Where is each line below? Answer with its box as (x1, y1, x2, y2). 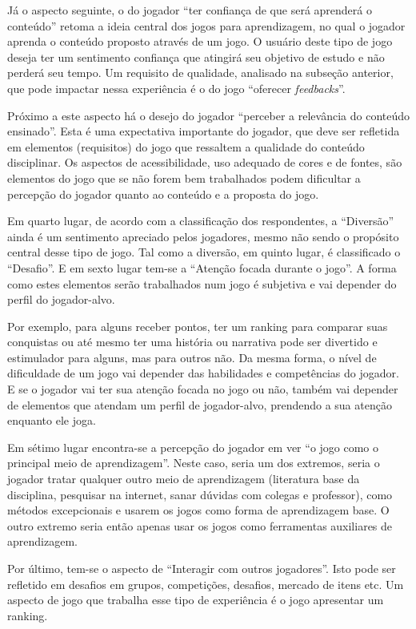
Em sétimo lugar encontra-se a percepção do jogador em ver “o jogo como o (7, 438, 379, 455)
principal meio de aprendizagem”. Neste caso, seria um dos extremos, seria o (7, 454, 380, 471)
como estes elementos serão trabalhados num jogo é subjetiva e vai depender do (7, 275, 397, 292)
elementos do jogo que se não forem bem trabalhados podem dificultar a (7, 169, 361, 186)
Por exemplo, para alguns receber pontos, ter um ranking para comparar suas (7, 317, 388, 334)
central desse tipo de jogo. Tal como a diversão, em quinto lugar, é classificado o (7, 244, 401, 260)
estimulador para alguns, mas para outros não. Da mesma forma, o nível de (7, 349, 377, 365)
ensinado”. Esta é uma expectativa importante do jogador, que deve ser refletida (7, 123, 400, 139)
